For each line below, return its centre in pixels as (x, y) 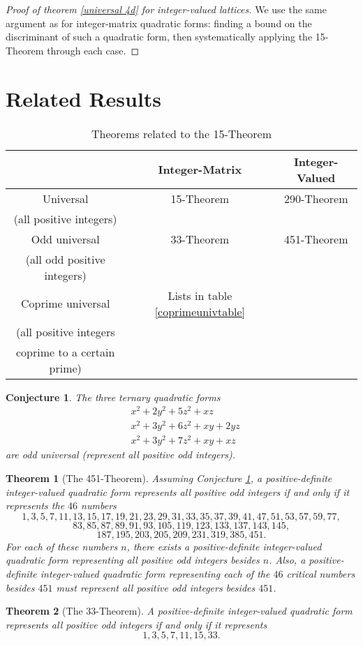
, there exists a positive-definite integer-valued (224, 546)
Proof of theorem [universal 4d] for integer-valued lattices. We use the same (166, 9)
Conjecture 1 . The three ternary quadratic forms (113, 397)
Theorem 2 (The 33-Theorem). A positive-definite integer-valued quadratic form (179, 611)
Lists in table (200, 295)
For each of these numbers (62, 546)
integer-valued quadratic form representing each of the (155, 573)
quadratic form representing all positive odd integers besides (133, 560)
